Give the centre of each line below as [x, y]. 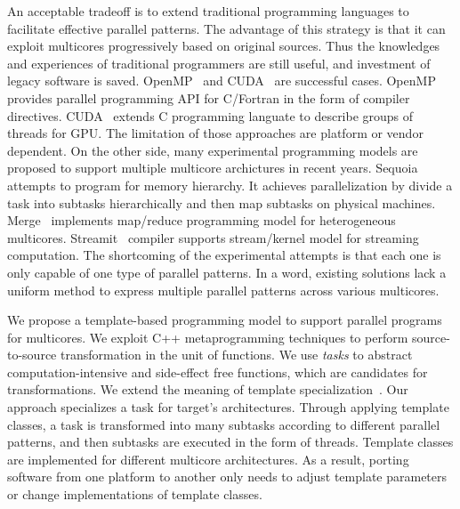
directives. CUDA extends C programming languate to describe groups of [210, 115]
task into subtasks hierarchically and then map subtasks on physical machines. [222, 202]
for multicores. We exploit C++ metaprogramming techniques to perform [208, 337]
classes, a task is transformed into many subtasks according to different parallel [224, 424]
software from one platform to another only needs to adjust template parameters [227, 477]
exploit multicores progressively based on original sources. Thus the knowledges [224, 46]
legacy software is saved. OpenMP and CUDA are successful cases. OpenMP [222, 81]
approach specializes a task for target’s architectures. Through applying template [228, 407]
